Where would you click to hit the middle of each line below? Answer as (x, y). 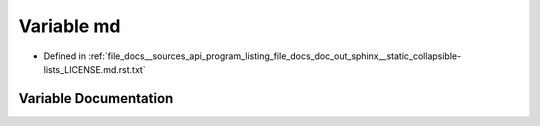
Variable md (69, 26)
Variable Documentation (96, 98)
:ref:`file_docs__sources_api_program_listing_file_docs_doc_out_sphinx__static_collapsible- (275, 56)
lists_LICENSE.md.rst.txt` (94, 69)
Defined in (65, 56)
